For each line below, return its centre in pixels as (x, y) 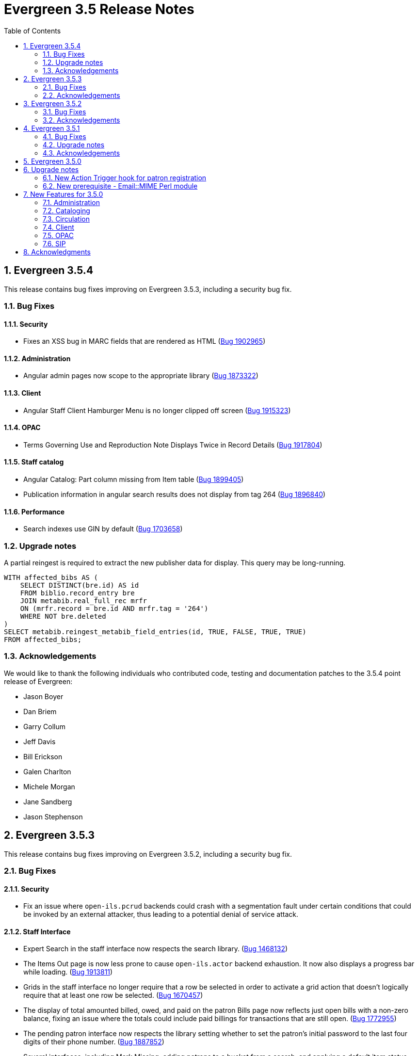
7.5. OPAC (58, 235)
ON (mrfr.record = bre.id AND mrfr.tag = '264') (114, 609)
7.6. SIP (54, 243)
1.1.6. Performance (34, 512)
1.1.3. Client (23, 393)
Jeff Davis (40, 741)
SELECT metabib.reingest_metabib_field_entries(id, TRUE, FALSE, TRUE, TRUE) (155, 632)
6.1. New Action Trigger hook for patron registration (125, 177)
